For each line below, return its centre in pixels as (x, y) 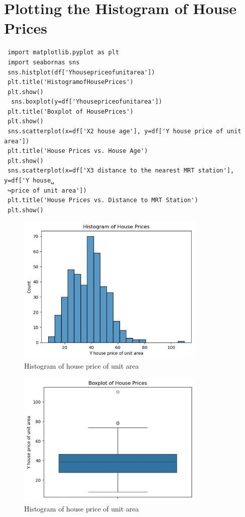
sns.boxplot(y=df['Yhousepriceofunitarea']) (87, 102)
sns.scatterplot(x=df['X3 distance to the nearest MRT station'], (121, 171)
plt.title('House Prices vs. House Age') (78, 151)
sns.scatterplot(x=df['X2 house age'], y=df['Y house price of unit (125, 132)
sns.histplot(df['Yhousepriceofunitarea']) (81, 72)
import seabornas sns (44, 62)
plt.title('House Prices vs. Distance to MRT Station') (103, 200)
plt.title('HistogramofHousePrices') (71, 82)
